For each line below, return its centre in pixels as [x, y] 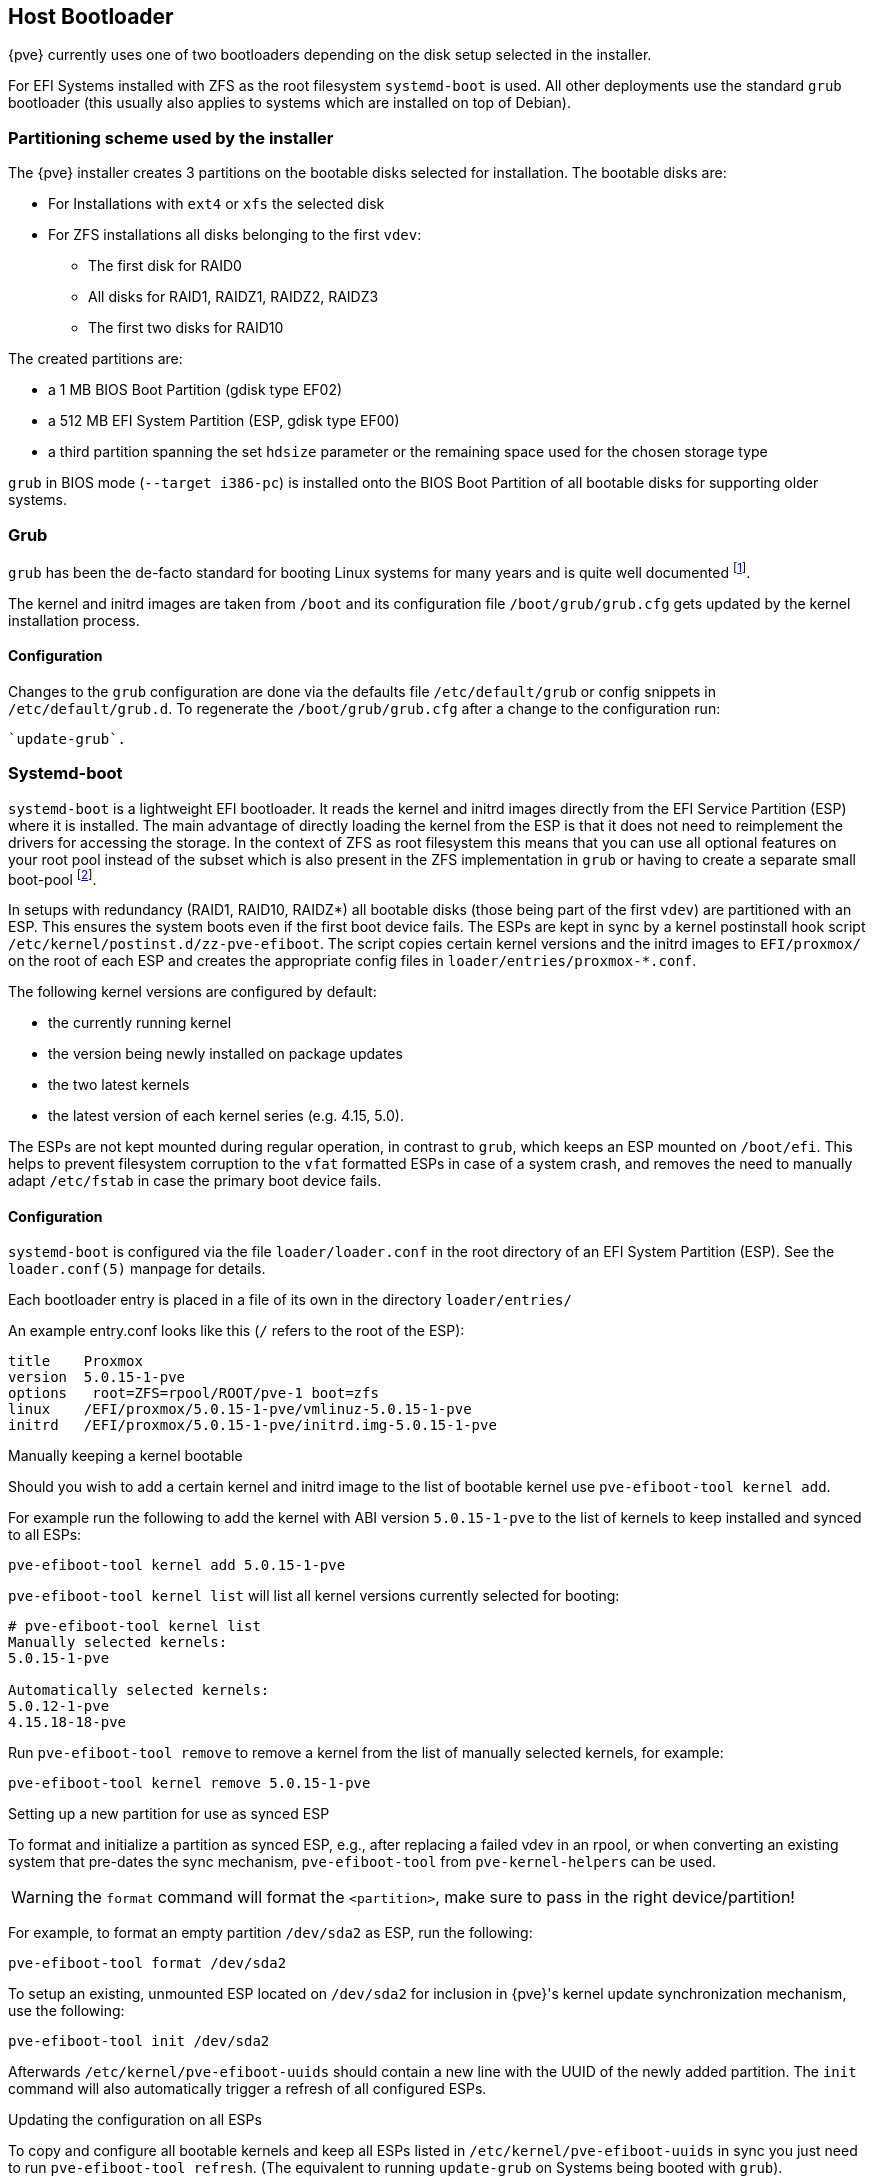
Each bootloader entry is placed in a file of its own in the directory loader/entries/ [290, 1300]
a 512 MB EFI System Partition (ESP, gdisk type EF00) [224, 421]
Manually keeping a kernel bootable [125, 1456]
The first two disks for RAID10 [186, 328]
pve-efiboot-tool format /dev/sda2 [147, 1963]
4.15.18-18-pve [67, 1722]
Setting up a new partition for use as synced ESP [169, 1814]
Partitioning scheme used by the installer [171, 137]
